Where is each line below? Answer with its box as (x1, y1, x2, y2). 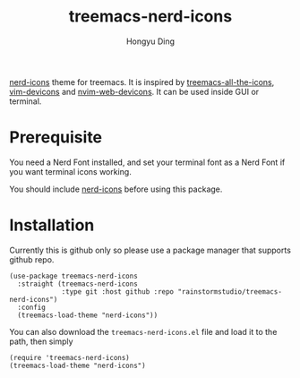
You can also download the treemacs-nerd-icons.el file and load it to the (9, 326, 278, 337)
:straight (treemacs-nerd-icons (17, 279, 139, 288)
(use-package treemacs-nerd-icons (9, 271, 139, 280)
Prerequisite (9, 127, 103, 148)
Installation (9, 215, 95, 236)
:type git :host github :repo (61, 287, 175, 296)
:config (17, 303, 47, 312)
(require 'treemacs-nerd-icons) (9, 353, 130, 362)
